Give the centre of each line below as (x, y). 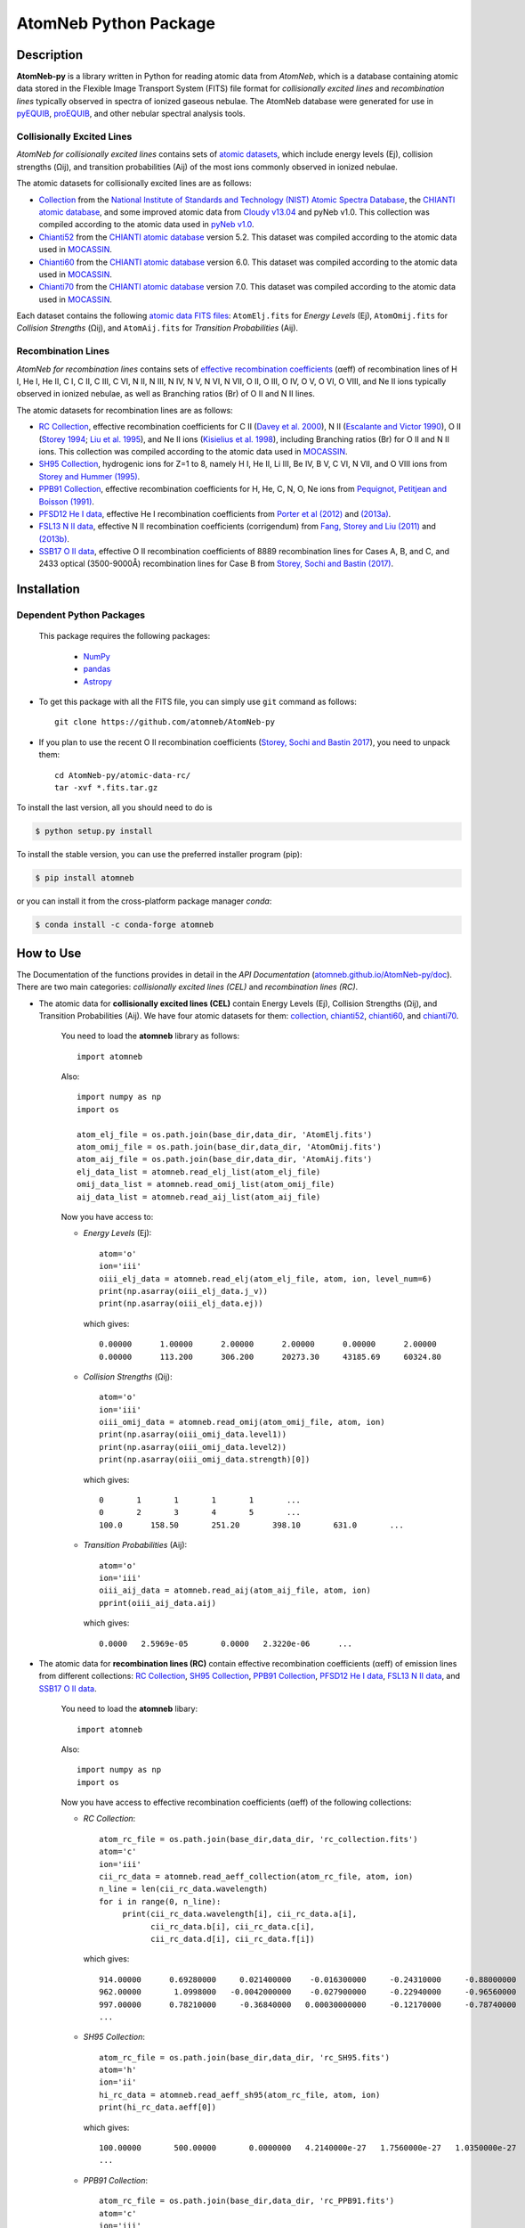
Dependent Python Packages (81, 615)
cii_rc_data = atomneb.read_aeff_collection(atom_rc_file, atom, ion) (256, 1877)
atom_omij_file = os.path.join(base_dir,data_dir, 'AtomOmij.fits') (229, 1147)
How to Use (49, 953)
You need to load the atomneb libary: (129, 1709)
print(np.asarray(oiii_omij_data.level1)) (193, 1434)
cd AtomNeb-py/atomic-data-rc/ (123, 775)
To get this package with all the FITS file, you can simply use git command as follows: (198, 701)
